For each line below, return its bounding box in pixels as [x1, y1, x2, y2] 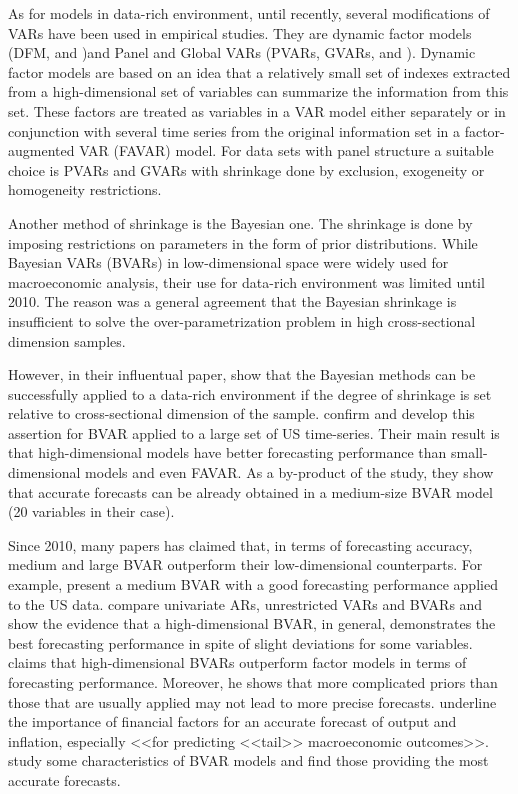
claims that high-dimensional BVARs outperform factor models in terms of [8, 652, 467, 673]
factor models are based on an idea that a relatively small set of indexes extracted [8, 61, 511, 82]
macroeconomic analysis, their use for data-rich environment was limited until [8, 271, 485, 292]
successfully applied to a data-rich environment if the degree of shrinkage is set [8, 383, 492, 404]
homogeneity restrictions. [8, 179, 162, 200]
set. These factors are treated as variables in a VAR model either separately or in [8, 100, 506, 121]
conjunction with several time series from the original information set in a [8, 120, 461, 141]
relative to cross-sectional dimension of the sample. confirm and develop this [8, 403, 475, 424]
